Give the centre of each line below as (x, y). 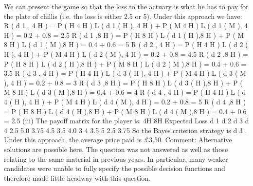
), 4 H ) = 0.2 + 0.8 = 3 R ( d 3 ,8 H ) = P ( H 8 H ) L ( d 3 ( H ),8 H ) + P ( (123, 82)
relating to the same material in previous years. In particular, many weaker (116, 159)
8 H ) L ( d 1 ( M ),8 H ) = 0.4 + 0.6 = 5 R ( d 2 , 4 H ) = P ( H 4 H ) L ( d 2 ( (126, 44)
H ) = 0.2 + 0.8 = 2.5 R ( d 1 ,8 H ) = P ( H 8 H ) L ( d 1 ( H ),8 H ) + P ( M (124, 35)
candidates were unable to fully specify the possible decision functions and (115, 168)
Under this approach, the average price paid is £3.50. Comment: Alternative (118, 140)
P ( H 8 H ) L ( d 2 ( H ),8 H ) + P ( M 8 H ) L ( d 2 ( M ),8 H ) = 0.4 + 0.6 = (125, 63)
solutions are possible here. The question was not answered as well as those (116, 149)
